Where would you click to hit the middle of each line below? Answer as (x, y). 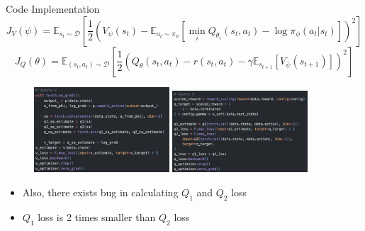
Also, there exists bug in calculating (100, 192)
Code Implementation (53, 9)
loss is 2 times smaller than (97, 216)
